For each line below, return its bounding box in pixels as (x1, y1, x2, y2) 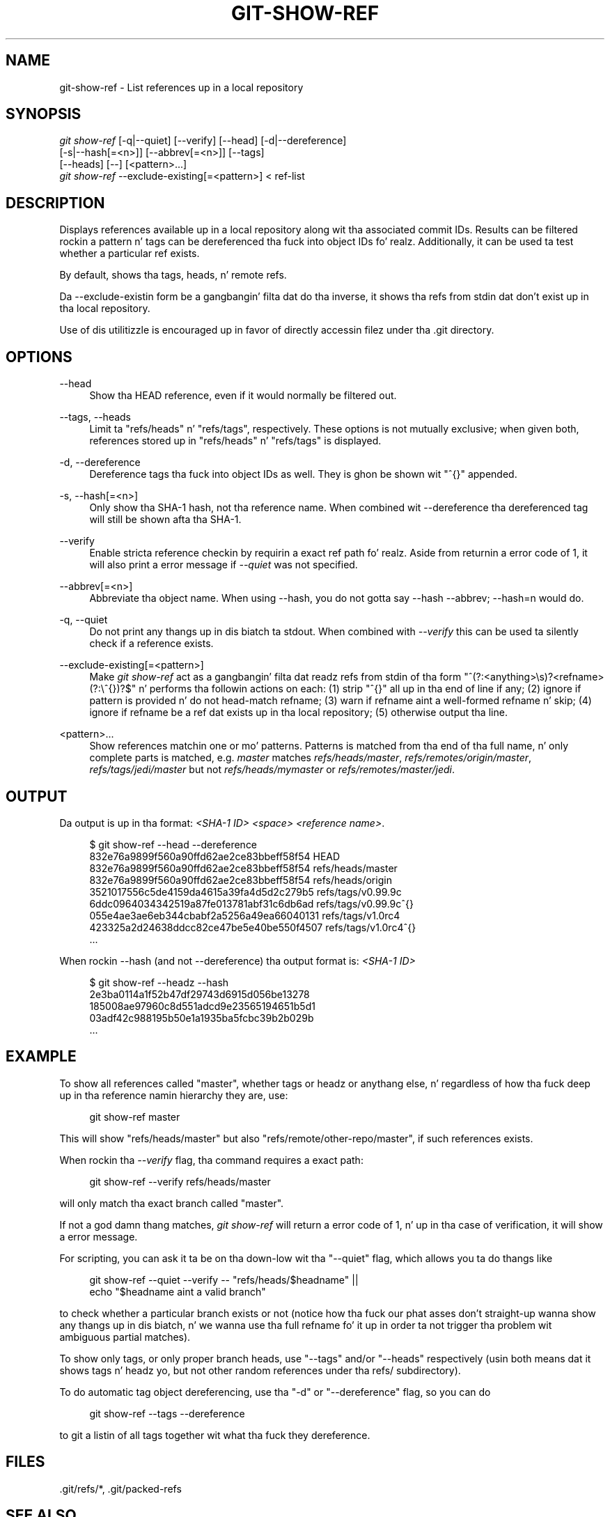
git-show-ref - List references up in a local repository (59, 81, 304, 93)
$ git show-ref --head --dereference (89, 838, 258, 850)
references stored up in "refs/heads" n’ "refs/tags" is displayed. (89, 435, 382, 447)
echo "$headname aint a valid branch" (89, 1285, 266, 1298)
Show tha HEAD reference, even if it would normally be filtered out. (89, 389, 397, 402)
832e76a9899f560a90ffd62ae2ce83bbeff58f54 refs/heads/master (89, 862, 398, 874)
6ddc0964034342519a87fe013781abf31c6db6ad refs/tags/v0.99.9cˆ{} (89, 897, 414, 910)
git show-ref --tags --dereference (89, 1407, 245, 1419)
